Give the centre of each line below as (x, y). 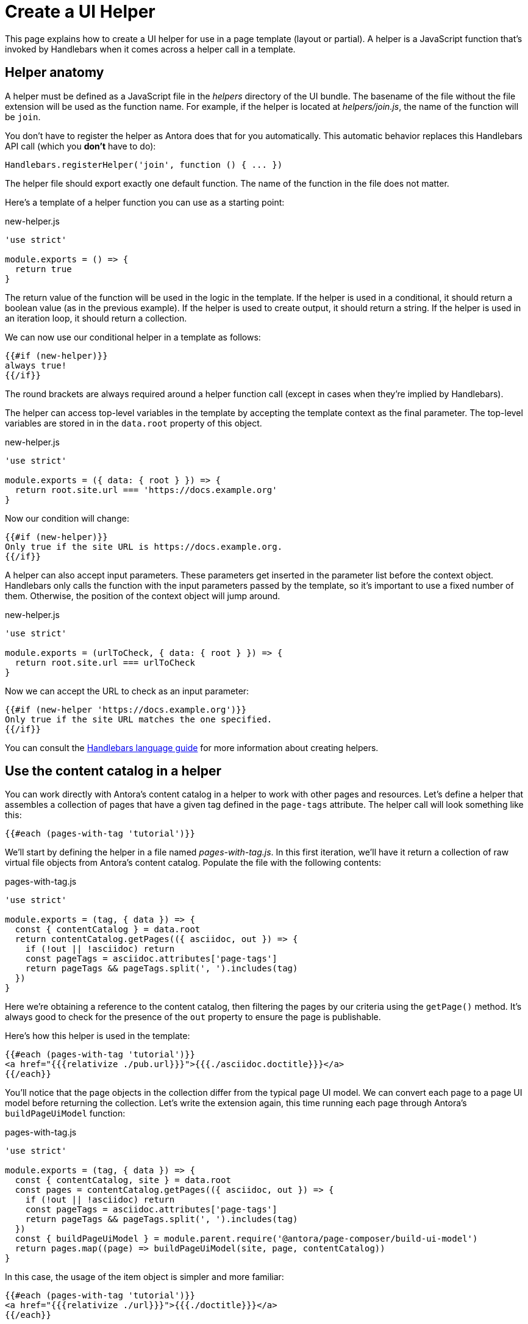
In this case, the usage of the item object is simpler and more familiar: (144, 1277)
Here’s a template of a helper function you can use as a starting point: (145, 202)
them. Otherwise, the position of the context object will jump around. (143, 595)
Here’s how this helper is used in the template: (98, 1036)
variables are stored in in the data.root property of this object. (134, 423)
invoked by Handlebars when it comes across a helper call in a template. (150, 49)
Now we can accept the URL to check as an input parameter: (127, 691)
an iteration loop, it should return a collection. (96, 318)
